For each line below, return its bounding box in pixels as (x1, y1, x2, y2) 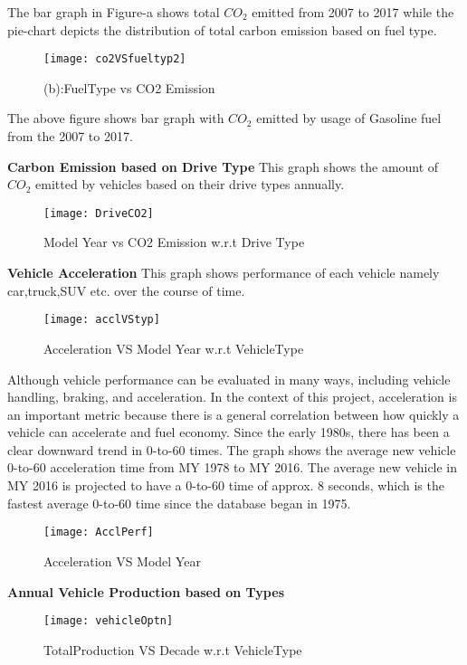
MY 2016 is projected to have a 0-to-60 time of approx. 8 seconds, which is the (7, 476, 444, 495)
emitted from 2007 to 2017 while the (252, 3, 454, 21)
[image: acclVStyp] (43, 313, 160, 327)
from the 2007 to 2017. (7, 127, 133, 146)
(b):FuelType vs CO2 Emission (43, 78, 215, 97)
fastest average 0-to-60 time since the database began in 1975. (7, 493, 351, 512)
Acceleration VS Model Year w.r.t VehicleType (43, 338, 304, 357)
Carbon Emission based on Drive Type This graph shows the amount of (7, 157, 439, 176)
